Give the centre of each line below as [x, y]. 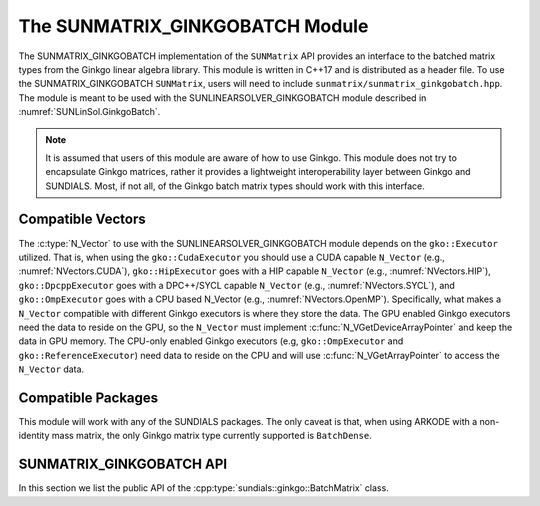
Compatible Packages [88, 397]
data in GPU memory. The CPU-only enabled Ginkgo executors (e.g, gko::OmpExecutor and [211, 341]
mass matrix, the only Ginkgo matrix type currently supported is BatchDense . [211, 436]
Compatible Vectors [82, 219]
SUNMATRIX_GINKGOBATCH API [123, 464]
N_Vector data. [51, 369]
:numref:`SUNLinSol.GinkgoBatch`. [89, 112]
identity [34, 436]
